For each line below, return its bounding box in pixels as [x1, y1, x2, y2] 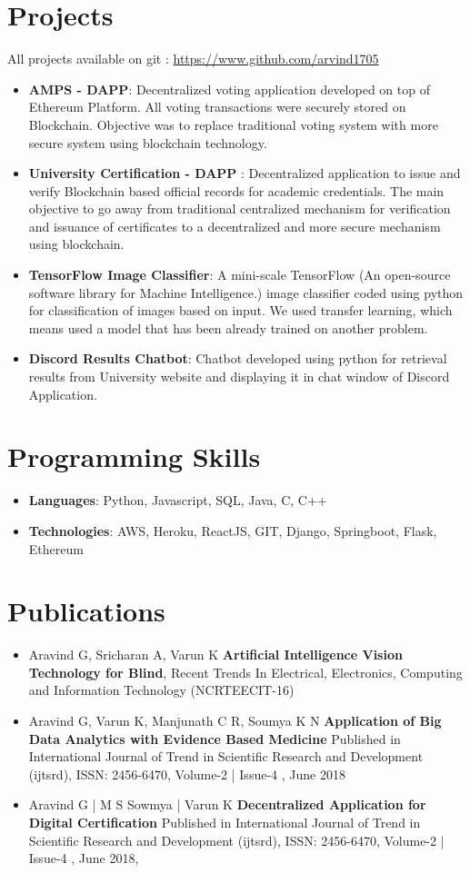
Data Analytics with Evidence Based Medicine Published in [28, 729, 401, 748]
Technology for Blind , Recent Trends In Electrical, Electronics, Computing [28, 662, 463, 681]
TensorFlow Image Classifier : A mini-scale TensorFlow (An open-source [28, 265, 451, 284]
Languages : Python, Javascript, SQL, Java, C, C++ [28, 491, 327, 510]
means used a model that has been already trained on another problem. [28, 318, 428, 337]
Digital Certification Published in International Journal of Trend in [28, 813, 421, 831]
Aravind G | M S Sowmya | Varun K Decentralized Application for [28, 795, 426, 814]
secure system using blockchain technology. [28, 133, 267, 152]
